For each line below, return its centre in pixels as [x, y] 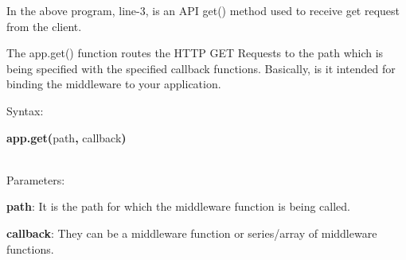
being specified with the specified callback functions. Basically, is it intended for [201, 68]
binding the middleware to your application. [114, 84]
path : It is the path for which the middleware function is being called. [179, 206]
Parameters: [36, 179]
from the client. [44, 26]
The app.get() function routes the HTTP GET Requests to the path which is [195, 53]
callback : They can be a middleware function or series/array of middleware [192, 233]
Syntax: [25, 110]
